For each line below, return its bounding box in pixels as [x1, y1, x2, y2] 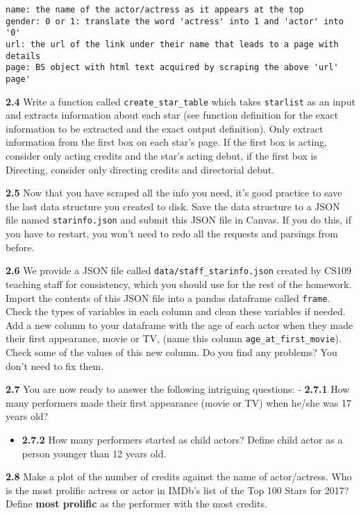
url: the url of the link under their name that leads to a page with [6, 39, 339, 49]
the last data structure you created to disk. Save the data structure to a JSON [6, 199, 340, 213]
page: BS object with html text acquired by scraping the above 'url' [6, 62, 339, 73]
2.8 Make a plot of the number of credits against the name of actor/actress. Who [6, 469, 352, 484]
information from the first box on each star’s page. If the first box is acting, [6, 135, 327, 149]
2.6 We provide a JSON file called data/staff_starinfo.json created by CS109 [6, 263, 351, 278]
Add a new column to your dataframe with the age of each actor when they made [6, 317, 353, 332]
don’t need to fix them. [6, 358, 104, 373]
